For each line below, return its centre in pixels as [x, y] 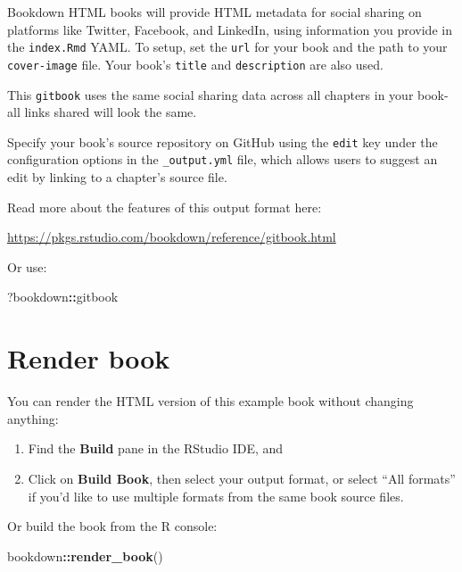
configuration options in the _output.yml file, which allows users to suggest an [223, 159]
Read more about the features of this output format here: [165, 207]
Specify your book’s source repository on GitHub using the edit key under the [223, 141]
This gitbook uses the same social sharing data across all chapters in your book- [228, 94]
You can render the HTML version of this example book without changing [210, 401]
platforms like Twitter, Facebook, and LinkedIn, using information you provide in [230, 29]
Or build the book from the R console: [112, 526]
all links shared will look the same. [102, 112]
